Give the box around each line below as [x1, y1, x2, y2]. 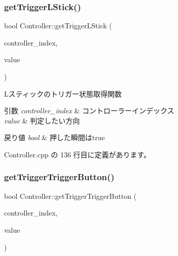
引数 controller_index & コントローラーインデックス [4, 105, 174, 116]
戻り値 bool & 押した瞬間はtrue [4, 132, 105, 143]
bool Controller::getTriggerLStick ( [4, 20, 112, 31]
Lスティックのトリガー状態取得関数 [4, 88, 122, 99]
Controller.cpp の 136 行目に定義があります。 [4, 149, 151, 159]
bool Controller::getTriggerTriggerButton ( [4, 190, 137, 201]
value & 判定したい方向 [4, 115, 80, 125]
